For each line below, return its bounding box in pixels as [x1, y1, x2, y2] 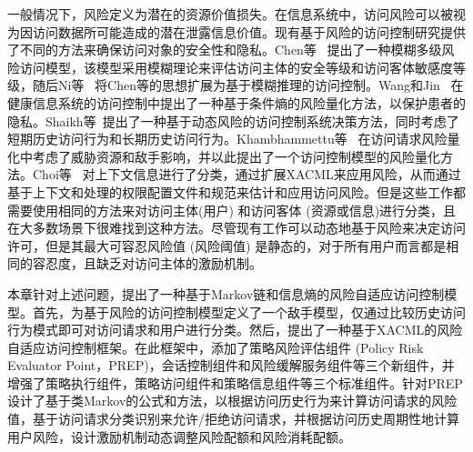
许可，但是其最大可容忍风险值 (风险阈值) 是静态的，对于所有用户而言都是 [7, 236, 447, 255]
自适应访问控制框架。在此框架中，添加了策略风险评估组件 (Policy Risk [7, 337, 424, 357]
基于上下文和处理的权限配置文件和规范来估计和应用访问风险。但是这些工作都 [7, 182, 466, 201]
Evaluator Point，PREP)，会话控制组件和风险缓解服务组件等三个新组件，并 [7, 356, 455, 375]
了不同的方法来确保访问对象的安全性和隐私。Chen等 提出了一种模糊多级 [7, 40, 442, 59]
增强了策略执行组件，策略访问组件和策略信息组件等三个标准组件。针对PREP [7, 373, 463, 392]
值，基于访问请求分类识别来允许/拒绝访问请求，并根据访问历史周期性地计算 [7, 409, 459, 428]
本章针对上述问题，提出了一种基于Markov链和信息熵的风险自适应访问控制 [7, 284, 445, 303]
